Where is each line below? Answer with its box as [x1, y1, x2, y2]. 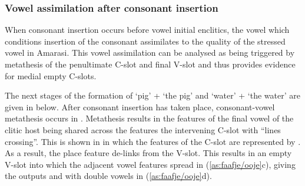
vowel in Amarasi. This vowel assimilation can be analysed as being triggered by [5, 46, 295, 59]
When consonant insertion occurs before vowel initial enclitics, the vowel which [5, 23, 290, 36]
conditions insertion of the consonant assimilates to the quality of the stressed [5, 35, 286, 47]
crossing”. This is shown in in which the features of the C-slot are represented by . [5, 135, 301, 147]
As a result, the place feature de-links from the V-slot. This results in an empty [5, 147, 292, 159]
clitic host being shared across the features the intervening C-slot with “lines [5, 123, 281, 136]
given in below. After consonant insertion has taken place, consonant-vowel [5, 100, 275, 113]
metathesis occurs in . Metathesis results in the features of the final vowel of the [5, 112, 294, 124]
